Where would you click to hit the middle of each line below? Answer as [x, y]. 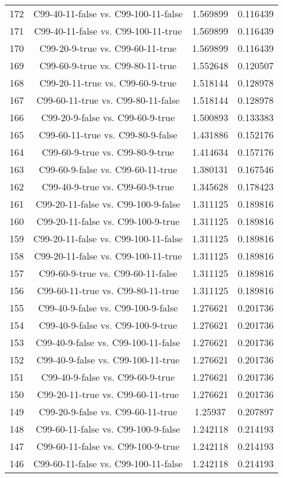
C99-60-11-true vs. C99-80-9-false [108, 135]
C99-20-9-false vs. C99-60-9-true [108, 117]
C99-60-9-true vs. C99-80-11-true [108, 65]
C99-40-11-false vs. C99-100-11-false [108, 13]
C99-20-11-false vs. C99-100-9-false [108, 204]
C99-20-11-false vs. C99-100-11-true [108, 256]
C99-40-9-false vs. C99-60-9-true [108, 377]
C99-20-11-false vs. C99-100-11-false [108, 238]
